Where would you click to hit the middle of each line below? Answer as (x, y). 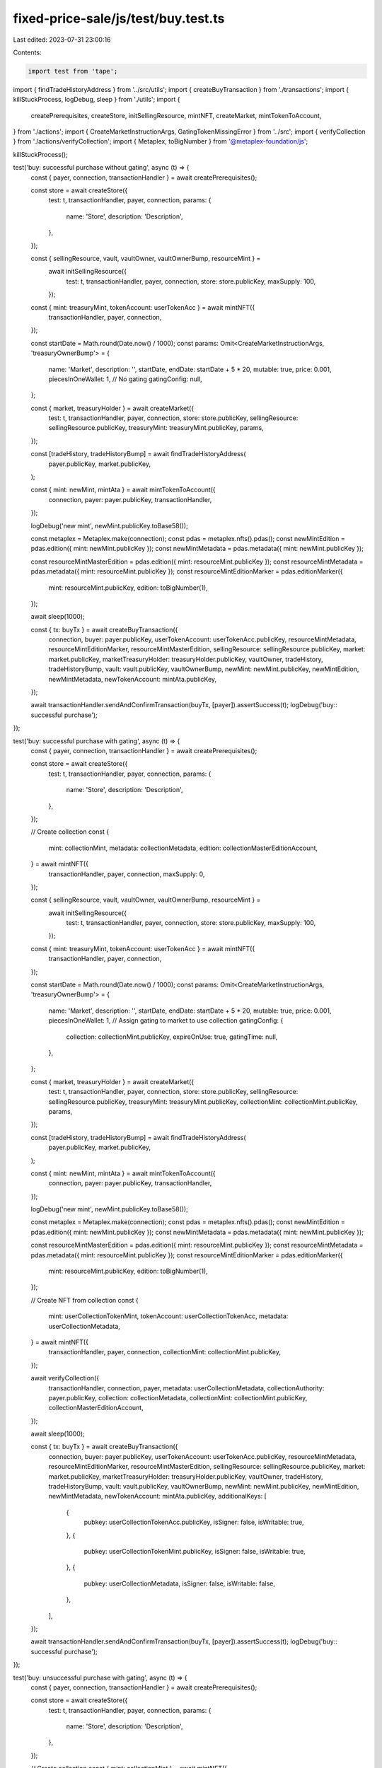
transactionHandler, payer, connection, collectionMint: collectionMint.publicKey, (165, 1352)
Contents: (27, 52)
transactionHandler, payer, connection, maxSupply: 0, (127, 874)
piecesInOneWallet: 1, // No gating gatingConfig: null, (126, 379)
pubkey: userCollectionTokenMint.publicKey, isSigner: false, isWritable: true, (195, 1551)
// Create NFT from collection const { (85, 1300)
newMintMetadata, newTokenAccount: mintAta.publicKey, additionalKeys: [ (157, 1496)
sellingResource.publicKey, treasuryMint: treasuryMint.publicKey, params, (156, 428)
